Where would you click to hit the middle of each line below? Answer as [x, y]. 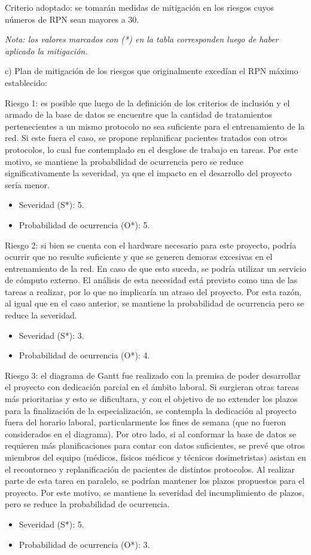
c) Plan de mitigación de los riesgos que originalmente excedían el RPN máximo [152, 71]
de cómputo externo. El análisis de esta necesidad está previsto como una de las [151, 280]
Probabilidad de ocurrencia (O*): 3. [84, 544]
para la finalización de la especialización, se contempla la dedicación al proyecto [151, 410]
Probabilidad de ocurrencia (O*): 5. [84, 224]
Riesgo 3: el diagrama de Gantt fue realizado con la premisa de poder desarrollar [153, 375]
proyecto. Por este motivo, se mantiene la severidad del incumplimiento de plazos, [155, 492]
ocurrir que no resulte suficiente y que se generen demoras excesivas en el [139, 257]
